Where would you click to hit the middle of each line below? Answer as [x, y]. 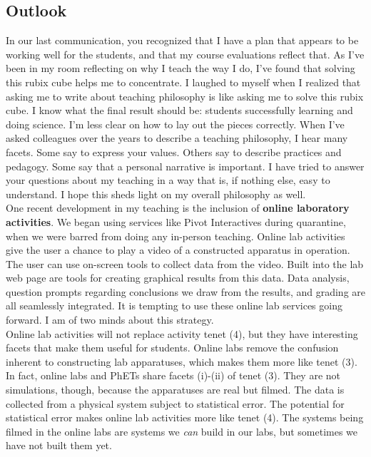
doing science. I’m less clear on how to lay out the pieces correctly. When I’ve [175, 124]
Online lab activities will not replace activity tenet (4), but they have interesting [182, 333]
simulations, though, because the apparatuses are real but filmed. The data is [175, 390]
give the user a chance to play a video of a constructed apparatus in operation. [178, 250]
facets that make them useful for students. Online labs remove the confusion [172, 348]
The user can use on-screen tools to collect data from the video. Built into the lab [185, 263]
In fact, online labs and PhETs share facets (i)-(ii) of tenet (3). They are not [173, 375]
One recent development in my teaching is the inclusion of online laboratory [178, 208]
